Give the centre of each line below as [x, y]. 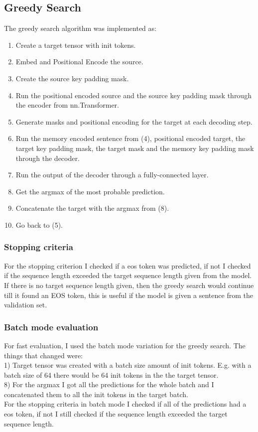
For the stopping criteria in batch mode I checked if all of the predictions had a [125, 404]
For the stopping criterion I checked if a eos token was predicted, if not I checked [128, 265]
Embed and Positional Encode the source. [79, 62]
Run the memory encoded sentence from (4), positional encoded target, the [130, 138]
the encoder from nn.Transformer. [67, 105]
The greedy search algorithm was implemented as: [80, 28]
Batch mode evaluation [51, 327]
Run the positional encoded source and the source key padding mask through [133, 95]
